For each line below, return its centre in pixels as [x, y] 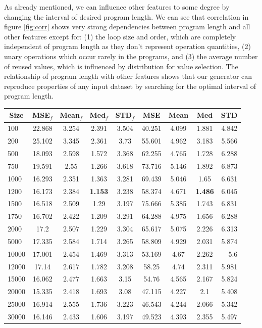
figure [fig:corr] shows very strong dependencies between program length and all [127, 27]
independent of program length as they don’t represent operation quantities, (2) [127, 46]
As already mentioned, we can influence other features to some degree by [117, 7]
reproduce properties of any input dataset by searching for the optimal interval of [130, 86]
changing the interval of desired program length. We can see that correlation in [126, 16]
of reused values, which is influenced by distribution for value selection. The [121, 66]
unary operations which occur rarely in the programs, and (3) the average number [131, 56]
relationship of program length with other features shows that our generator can [128, 76]
